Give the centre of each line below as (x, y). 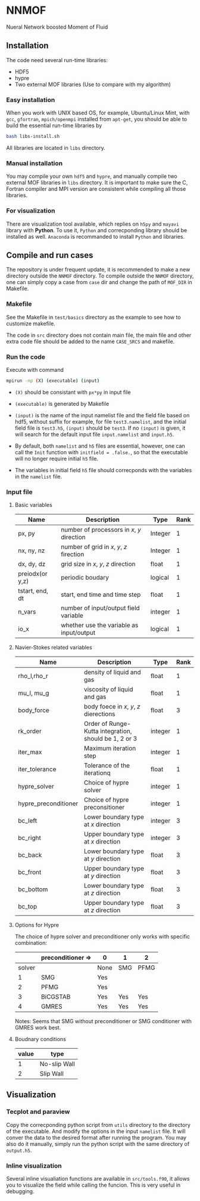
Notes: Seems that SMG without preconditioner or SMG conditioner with (103, 1021)
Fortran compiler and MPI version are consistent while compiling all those (96, 189)
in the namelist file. (38, 476)
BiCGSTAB (56, 997)
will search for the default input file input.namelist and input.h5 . (94, 434)
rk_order (29, 731)
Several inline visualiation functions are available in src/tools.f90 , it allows (98, 1179)
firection (72, 555)
